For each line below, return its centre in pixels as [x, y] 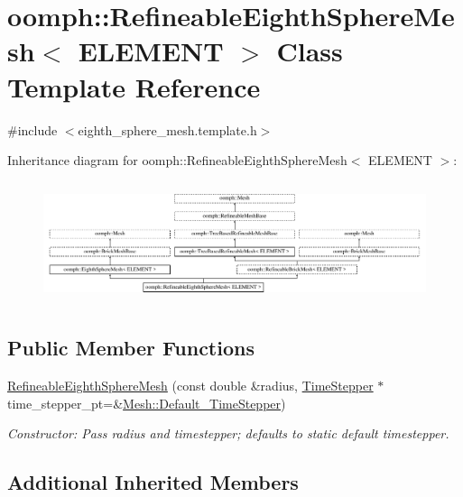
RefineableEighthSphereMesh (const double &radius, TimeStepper [190, 386]
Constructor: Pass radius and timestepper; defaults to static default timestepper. [228, 433]
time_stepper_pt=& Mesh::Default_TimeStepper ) [147, 403]
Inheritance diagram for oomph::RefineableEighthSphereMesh [177, 160]
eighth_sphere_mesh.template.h [167, 129]
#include [32, 129]
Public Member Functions [131, 348]
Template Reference [134, 86]
